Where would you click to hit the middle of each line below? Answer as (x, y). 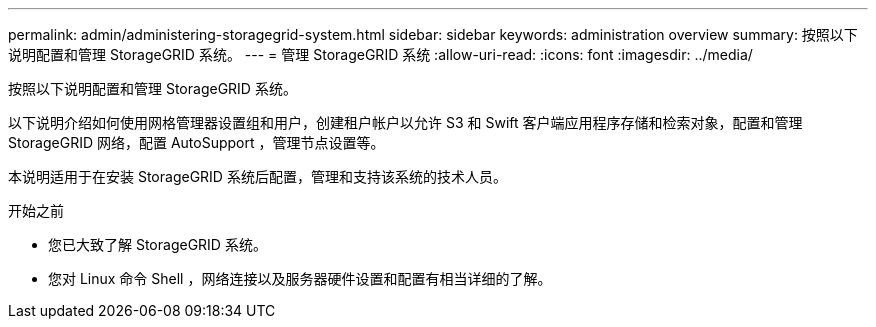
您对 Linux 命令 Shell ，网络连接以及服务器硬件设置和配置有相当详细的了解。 (300, 278)
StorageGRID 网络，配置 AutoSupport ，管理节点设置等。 (196, 142)
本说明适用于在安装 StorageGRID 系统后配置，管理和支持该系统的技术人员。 (257, 176)
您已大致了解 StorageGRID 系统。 (157, 244)
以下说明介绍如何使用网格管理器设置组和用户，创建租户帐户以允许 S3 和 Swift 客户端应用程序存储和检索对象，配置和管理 (405, 122)
